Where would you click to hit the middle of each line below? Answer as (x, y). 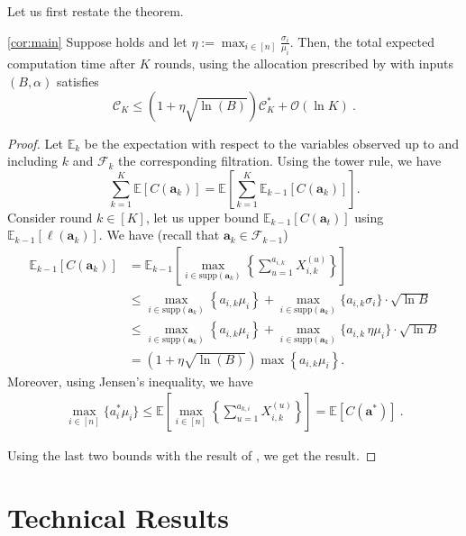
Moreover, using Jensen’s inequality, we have (130, 381)
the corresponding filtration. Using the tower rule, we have (280, 161)
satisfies (78, 81)
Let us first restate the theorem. (96, 11)
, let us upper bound (202, 217)
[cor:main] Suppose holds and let (97, 41)
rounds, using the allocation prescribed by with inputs (304, 64)
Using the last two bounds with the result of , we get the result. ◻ (192, 455)
